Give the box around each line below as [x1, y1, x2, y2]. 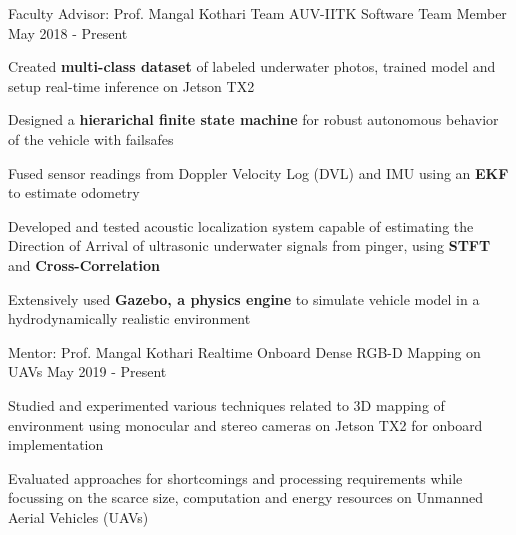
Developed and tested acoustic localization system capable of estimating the [8, 215, 474, 236]
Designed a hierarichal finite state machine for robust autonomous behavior [8, 109, 499, 130]
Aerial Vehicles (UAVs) [8, 506, 149, 527]
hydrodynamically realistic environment [8, 308, 251, 329]
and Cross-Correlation [8, 254, 160, 275]
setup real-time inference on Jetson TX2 [8, 75, 255, 96]
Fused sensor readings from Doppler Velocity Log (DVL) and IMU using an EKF [8, 162, 509, 183]
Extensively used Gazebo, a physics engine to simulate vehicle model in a [8, 288, 480, 309]
